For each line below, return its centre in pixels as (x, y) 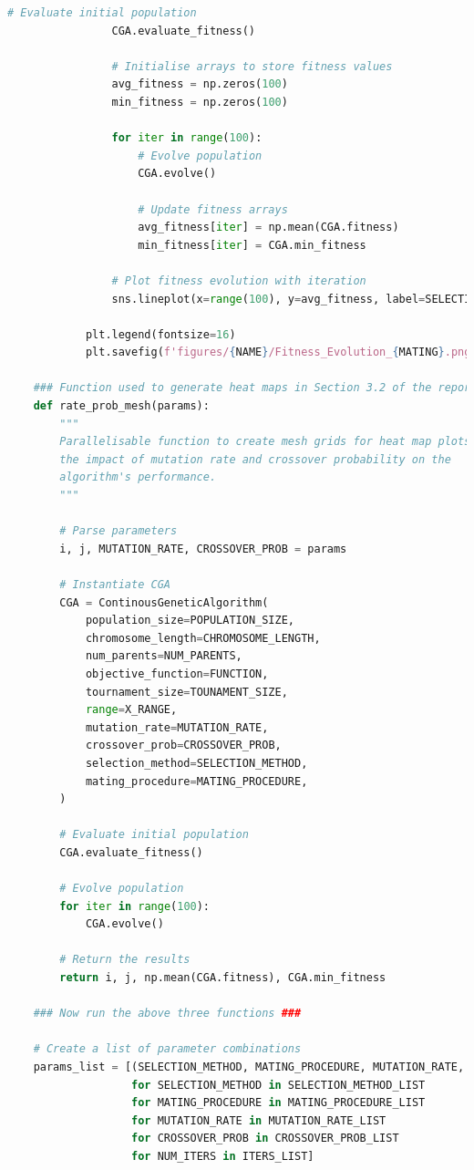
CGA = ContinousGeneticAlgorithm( (164, 602)
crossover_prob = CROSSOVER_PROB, (183, 745)
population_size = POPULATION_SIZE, (190, 621)
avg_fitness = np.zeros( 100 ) (200, 84)
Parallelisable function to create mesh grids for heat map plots (265, 442)
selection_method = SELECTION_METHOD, (196, 763)
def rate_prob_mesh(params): (121, 406)
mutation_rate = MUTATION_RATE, (177, 727)
